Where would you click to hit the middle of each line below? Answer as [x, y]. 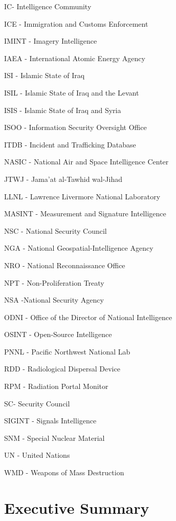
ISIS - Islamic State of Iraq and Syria [63, 110]
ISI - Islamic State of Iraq [45, 75]
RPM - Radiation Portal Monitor [56, 386]
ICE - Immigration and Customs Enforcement [76, 23]
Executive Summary [77, 507]
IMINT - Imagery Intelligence [51, 41]
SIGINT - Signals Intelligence [50, 421]
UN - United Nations [37, 455]
